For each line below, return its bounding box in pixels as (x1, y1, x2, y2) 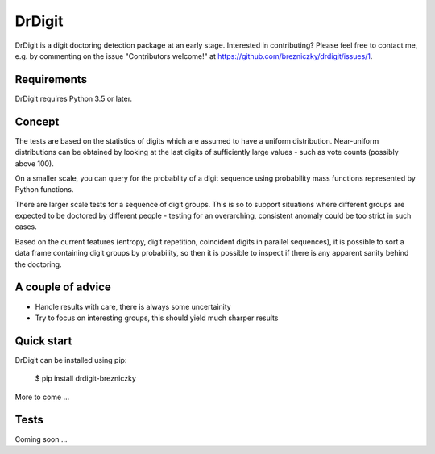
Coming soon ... (14, 434, 68, 444)
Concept (14, 115, 60, 128)
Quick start (14, 334, 72, 348)
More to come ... (14, 392, 70, 402)
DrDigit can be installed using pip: (14, 355, 127, 364)
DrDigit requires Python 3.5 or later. (14, 94, 133, 103)
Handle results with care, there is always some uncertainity (35, 302, 231, 311)
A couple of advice (14, 281, 112, 294)
